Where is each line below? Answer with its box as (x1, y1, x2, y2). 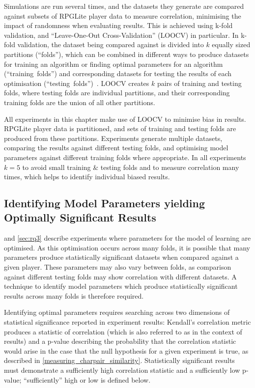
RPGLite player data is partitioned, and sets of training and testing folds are (4, 123, 236, 134)
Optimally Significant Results (4, 210, 156, 225)
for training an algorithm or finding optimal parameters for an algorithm (4, 58, 223, 69)
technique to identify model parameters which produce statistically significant (4, 281, 238, 291)
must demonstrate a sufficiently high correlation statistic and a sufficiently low (4, 365, 240, 375)
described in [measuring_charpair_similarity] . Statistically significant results (4, 355, 235, 365)
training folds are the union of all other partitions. (4, 97, 155, 107)
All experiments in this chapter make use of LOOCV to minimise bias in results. (4, 113, 246, 124)
